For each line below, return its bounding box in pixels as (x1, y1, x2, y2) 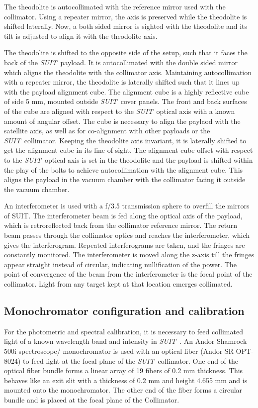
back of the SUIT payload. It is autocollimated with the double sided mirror (4, 57, 238, 67)
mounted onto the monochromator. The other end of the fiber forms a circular (4, 385, 243, 395)
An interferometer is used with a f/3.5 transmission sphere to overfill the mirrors (4, 201, 250, 211)
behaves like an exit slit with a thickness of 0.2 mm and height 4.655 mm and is (4, 375, 248, 385)
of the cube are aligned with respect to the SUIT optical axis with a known (4, 105, 235, 116)
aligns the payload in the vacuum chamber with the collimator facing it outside (4, 174, 246, 185)
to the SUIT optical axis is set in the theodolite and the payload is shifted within (4, 154, 253, 165)
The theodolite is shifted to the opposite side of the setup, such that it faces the (4, 47, 248, 58)
